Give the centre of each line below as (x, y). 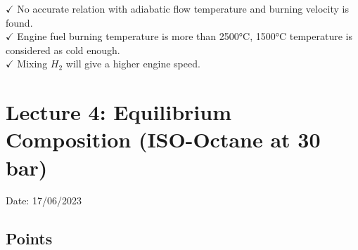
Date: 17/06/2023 (44, 200)
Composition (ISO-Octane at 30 (163, 139)
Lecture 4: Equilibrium (119, 112)
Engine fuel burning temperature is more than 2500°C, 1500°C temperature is (185, 36)
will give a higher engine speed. (133, 64)
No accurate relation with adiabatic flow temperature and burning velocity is (183, 8)
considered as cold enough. (63, 50)
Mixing (32, 64)
